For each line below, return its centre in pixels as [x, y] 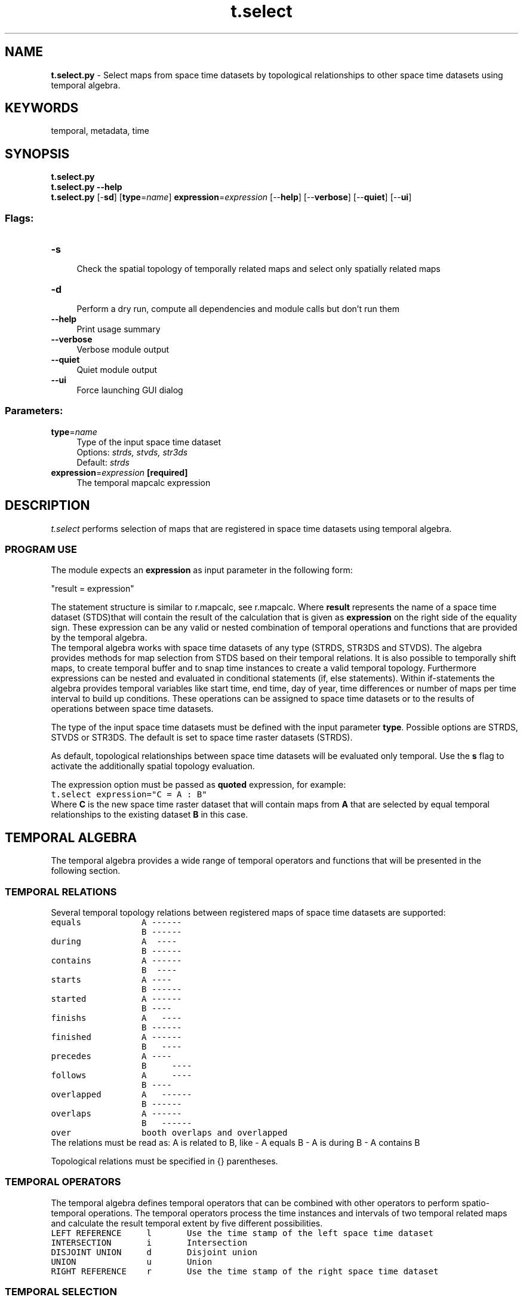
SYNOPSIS [37, 154]
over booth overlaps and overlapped [169, 1132]
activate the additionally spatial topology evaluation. [153, 766]
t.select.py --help [87, 187]
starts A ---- [111, 979]
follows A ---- [121, 1075]
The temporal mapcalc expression [144, 482]
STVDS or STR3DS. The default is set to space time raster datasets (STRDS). [202, 738]
